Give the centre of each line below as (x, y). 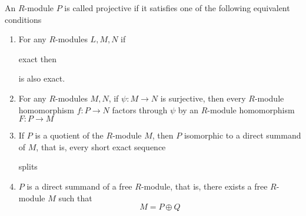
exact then (37, 58)
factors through (140, 109)
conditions (23, 19)
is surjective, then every (203, 98)
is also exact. (42, 78)
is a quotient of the (69, 135)
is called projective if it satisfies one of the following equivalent (177, 8)
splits (28, 166)
